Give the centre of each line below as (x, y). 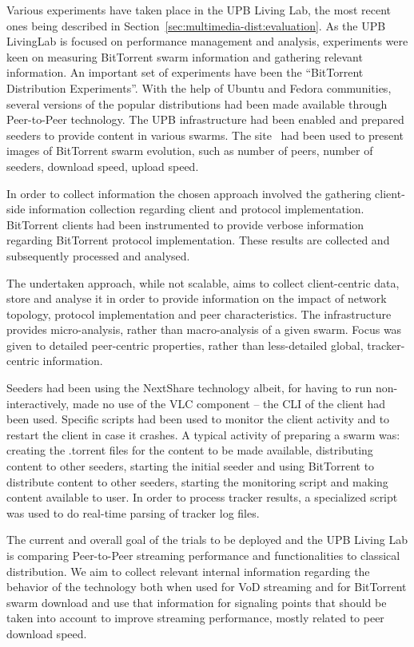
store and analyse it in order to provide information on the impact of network (197, 298)
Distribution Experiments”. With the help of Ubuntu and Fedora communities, (199, 87)
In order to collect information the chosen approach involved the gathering (189, 193)
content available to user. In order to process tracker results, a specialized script (202, 497)
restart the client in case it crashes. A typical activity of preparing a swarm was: (203, 434)
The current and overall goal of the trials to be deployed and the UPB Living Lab (207, 540)
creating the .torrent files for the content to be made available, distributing (190, 450)
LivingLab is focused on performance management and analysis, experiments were (207, 41)
